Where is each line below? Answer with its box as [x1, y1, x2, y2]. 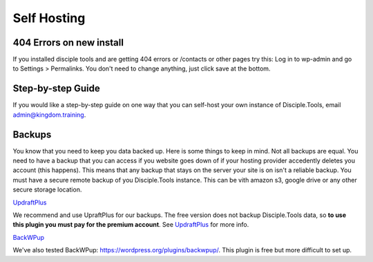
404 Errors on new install [12, 37, 124, 48]
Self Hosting [12, 10, 86, 26]
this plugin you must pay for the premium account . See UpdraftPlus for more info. [12, 221, 249, 229]
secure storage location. [12, 185, 82, 194]
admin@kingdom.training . [12, 111, 86, 119]
